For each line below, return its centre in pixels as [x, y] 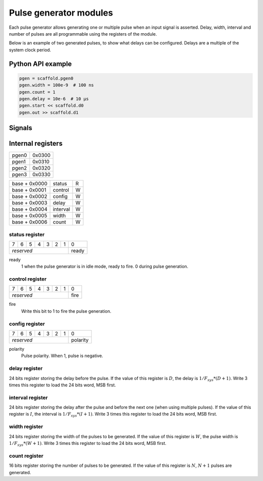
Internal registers [36, 144]
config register [27, 323]
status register [27, 234]
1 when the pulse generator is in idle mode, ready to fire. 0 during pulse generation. [105, 266]
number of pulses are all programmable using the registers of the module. [83, 34]
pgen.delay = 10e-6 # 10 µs [54, 99]
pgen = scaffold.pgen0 [46, 78]
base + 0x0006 [30, 222]
